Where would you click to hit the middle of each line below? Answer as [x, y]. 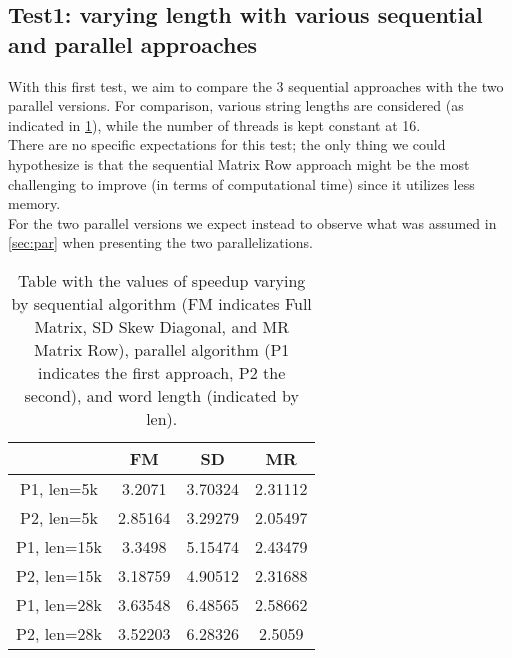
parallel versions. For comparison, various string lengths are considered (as [236, 105]
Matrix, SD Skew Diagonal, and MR [161, 326]
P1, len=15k [59, 546]
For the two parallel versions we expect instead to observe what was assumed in [252, 222]
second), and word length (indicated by [161, 395]
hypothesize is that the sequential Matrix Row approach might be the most [239, 163]
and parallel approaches [133, 43]
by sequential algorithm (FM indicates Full [161, 303]
